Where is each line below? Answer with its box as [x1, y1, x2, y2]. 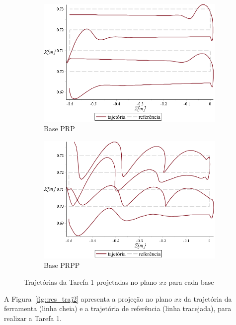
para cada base [168, 277, 214, 287]
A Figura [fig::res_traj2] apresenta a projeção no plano [4, 293, 172, 304]
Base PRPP [44, 260, 80, 270]
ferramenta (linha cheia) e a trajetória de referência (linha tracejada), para [4, 303, 232, 314]
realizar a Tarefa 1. [4, 313, 62, 323]
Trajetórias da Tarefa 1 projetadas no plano [24, 277, 157, 287]
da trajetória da [184, 293, 232, 304]
